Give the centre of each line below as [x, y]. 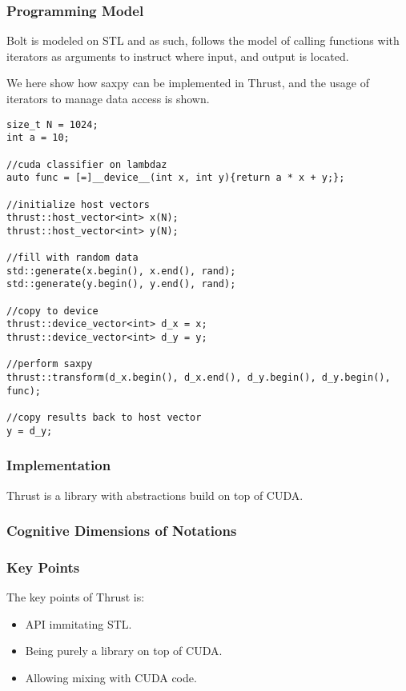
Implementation [59, 465]
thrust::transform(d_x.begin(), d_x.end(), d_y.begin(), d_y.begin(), [199, 378]
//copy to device [52, 311]
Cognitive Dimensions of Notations [122, 531]
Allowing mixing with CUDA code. [111, 677]
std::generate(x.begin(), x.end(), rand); [121, 271]
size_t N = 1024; [52, 124]
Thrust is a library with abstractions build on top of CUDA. [155, 495]
